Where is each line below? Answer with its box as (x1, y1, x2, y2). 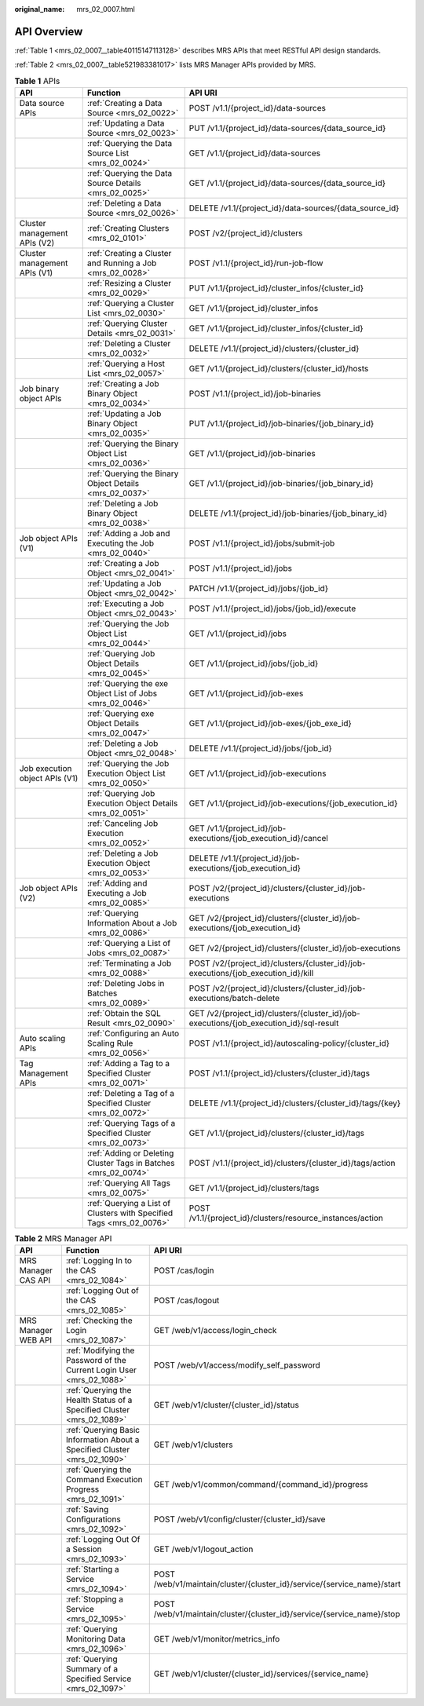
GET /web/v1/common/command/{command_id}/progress (153, 1479, 368, 1490)
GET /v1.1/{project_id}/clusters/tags (188, 1182, 320, 1193)
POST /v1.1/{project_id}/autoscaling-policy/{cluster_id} (188, 1038, 390, 1049)
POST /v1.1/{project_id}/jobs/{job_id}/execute (188, 603, 356, 614)
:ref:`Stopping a (65, 1594, 123, 1605)
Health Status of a (65, 1394, 133, 1405)
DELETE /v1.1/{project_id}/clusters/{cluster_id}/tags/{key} (188, 1098, 401, 1109)
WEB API (19, 1335, 53, 1346)
